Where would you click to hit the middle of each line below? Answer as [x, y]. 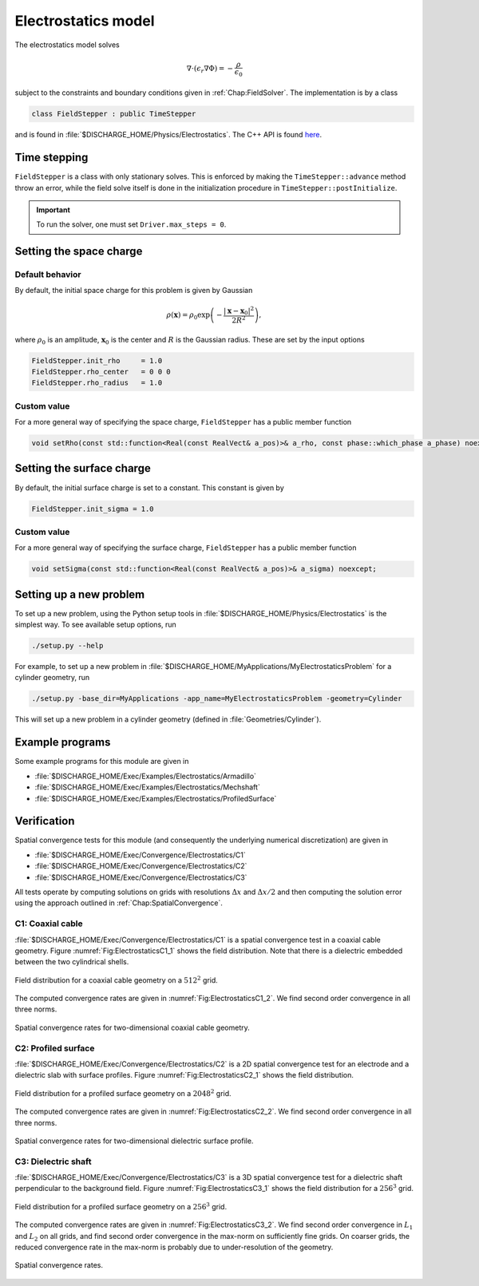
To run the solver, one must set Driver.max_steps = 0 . [131, 224]
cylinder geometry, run [52, 678]
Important [53, 210]
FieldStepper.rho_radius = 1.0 [97, 383]
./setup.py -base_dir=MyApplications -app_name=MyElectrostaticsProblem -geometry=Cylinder [217, 699]
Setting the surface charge [83, 468]
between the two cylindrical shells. [72, 962]
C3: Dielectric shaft [53, 1161]
